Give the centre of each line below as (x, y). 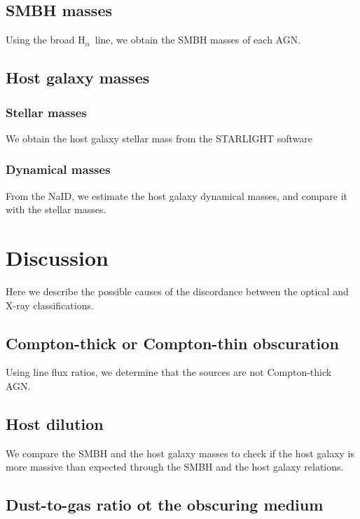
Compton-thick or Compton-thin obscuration (172, 343)
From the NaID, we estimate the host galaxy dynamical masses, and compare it (177, 195)
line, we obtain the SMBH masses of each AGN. (198, 40)
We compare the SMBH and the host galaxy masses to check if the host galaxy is (180, 453)
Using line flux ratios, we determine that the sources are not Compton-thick (169, 372)
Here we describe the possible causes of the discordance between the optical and (177, 291)
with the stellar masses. (56, 209)
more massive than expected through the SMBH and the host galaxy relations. (175, 467)
